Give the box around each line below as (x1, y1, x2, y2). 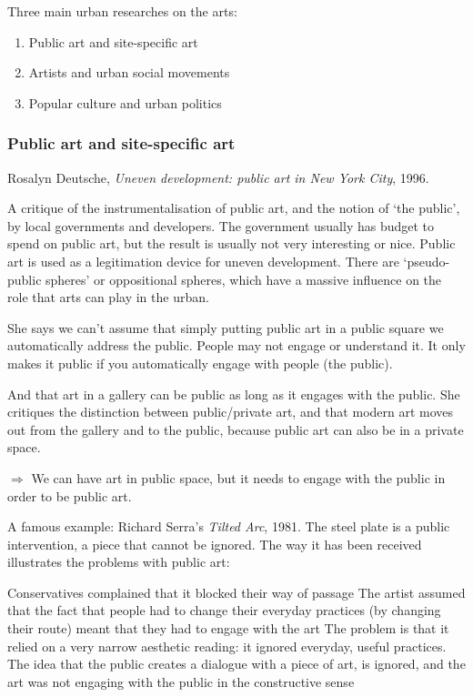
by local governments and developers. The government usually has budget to (7, 216, 435, 235)
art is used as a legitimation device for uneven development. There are (7, 251, 399, 270)
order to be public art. (7, 486, 132, 505)
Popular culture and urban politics (28, 93, 222, 112)
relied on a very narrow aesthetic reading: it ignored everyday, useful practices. (7, 636, 447, 655)
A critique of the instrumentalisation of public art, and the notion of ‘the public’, (7, 198, 460, 217)
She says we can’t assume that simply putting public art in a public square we (7, 318, 444, 337)
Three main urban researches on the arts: (7, 2, 237, 20)
